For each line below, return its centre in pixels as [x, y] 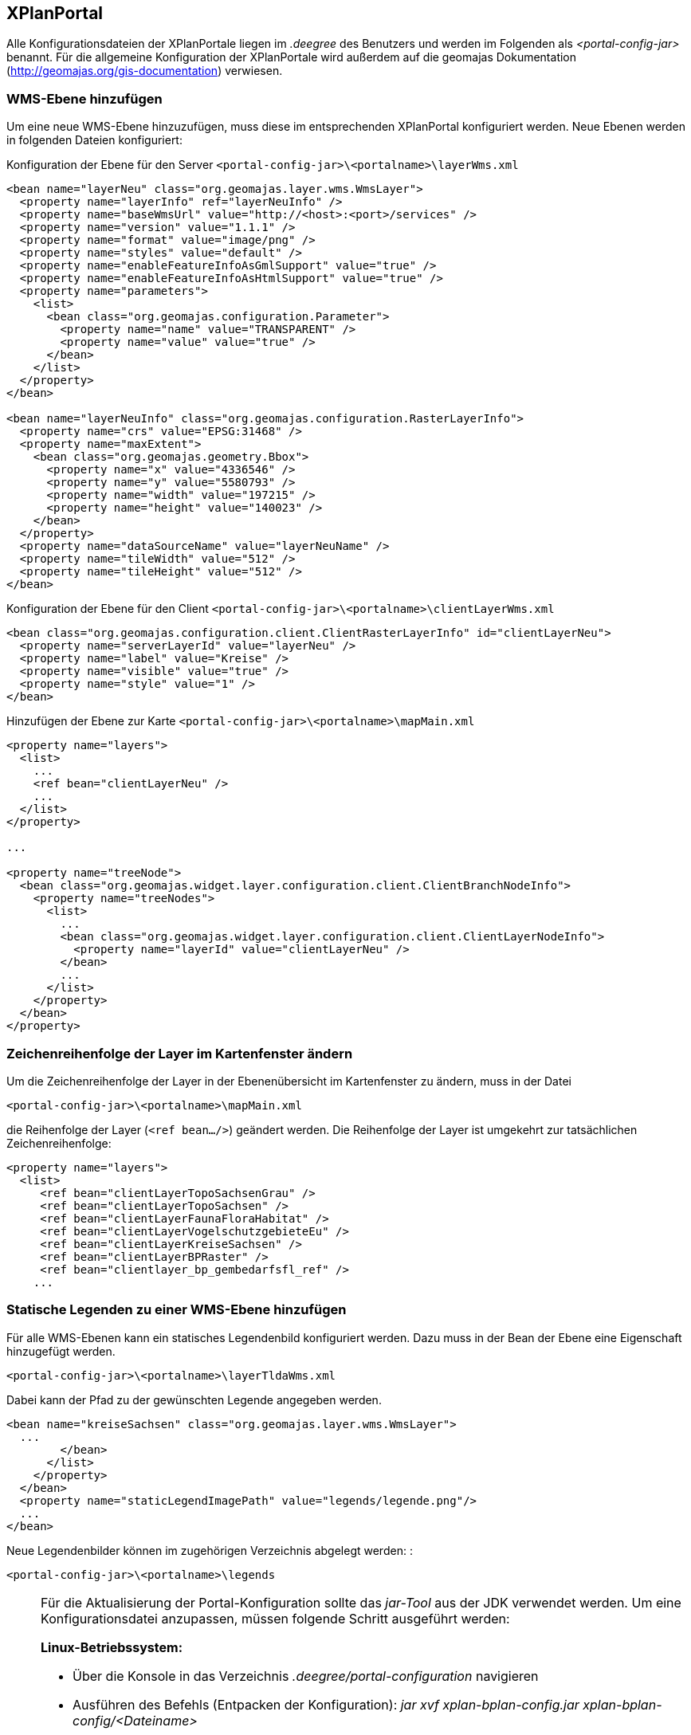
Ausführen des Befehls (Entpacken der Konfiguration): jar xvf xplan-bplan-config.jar [326, 1704]
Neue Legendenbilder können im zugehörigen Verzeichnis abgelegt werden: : [210, 1550]
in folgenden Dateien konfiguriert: [94, 140]
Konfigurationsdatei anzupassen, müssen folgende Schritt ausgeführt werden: [275, 1618]
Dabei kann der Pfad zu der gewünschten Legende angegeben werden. [194, 1399]
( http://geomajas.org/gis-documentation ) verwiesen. [145, 71]
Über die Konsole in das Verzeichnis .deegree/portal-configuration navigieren [306, 1676]
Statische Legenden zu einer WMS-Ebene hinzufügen [177, 1310]
